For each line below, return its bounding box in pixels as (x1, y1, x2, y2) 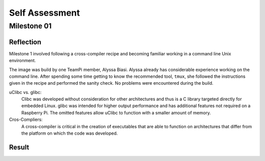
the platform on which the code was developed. (21, 130, 118, 137)
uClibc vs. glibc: (9, 89, 42, 95)
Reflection (9, 38, 42, 46)
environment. (9, 58, 36, 64)
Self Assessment (9, 7, 80, 18)
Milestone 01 (9, 22, 52, 30)
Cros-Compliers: (9, 116, 43, 122)
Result (9, 143, 29, 151)
